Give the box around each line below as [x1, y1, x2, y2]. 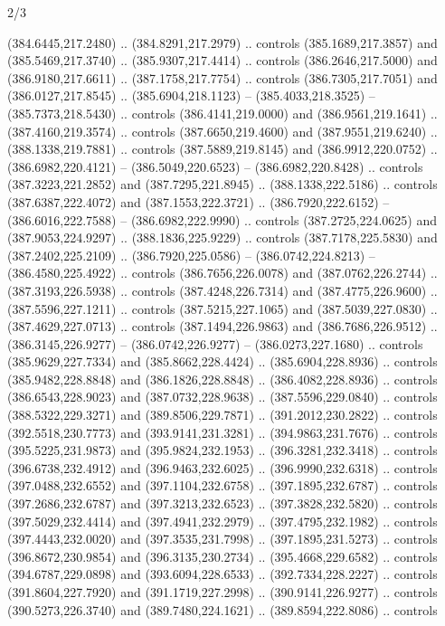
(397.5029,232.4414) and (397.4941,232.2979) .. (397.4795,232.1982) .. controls [7, 511, 438, 530]
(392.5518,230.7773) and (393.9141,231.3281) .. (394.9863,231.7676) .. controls [7, 422, 438, 441]
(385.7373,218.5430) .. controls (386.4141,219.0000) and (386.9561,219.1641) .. [7, 103, 438, 122]
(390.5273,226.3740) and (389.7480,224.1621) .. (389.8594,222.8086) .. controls [7, 600, 438, 619]
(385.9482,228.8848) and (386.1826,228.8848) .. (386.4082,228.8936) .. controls [7, 369, 438, 388]
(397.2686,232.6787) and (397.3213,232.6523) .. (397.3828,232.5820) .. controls [7, 494, 438, 513]
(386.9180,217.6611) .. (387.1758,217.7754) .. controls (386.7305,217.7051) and [7, 68, 438, 87]
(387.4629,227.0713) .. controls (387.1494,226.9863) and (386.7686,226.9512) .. [7, 317, 438, 336]
